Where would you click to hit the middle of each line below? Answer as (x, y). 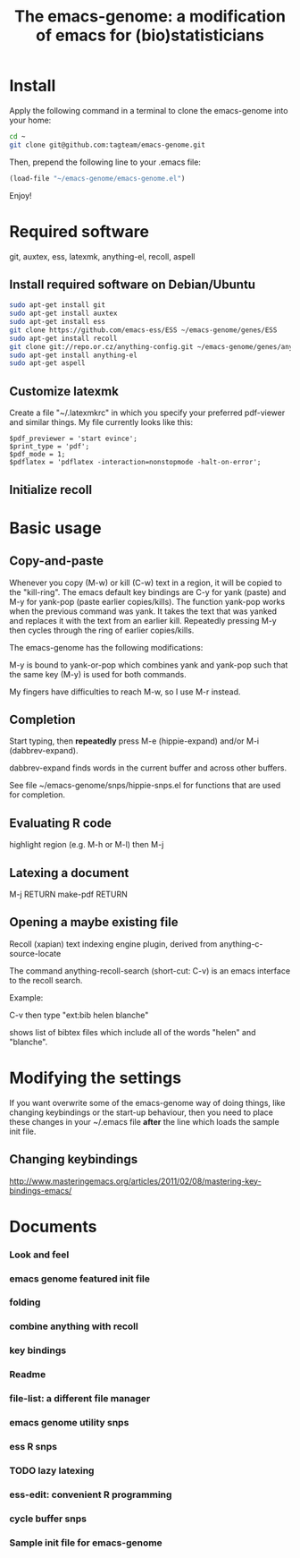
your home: (30, 120)
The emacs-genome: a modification (150, 17)
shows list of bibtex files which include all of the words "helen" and (133, 1032)
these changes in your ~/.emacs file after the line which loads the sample (144, 1121)
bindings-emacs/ (41, 1190)
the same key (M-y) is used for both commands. (98, 674)
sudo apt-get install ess (57, 322)
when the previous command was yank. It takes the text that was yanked (143, 611)
